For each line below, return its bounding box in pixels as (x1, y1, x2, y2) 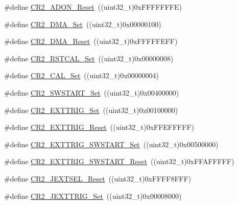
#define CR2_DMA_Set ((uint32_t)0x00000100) (4, 18, 161, 29)
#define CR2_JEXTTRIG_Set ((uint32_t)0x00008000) (4, 190, 182, 201)
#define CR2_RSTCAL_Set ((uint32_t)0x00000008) (4, 53, 174, 63)
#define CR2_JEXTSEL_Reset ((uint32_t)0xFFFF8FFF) (4, 173, 192, 184)
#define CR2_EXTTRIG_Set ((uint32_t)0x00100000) (4, 104, 178, 115)
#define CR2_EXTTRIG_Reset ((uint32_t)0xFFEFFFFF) (4, 122, 194, 132)
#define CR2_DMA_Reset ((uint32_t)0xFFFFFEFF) (4, 36, 178, 47)
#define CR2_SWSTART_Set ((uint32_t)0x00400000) (4, 87, 179, 98)
